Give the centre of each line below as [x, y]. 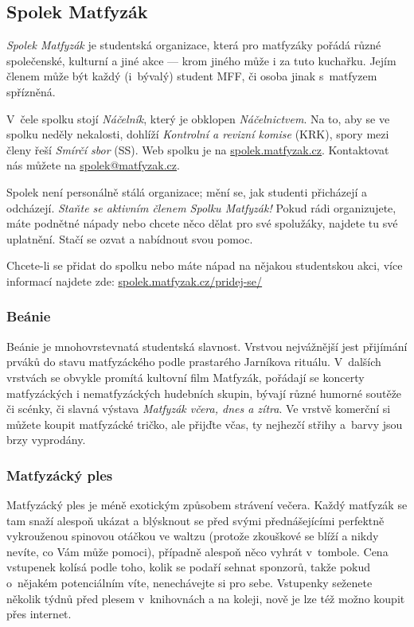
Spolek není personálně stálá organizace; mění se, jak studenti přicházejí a [187, 191]
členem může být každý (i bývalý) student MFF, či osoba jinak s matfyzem [192, 76]
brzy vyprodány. [46, 440]
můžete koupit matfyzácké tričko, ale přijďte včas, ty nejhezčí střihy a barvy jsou [205, 424]
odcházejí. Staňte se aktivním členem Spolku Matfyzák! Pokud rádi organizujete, [201, 207]
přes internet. [39, 614]
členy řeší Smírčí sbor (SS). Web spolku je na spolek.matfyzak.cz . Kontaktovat [198, 149]
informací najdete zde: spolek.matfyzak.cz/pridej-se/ [135, 280]
